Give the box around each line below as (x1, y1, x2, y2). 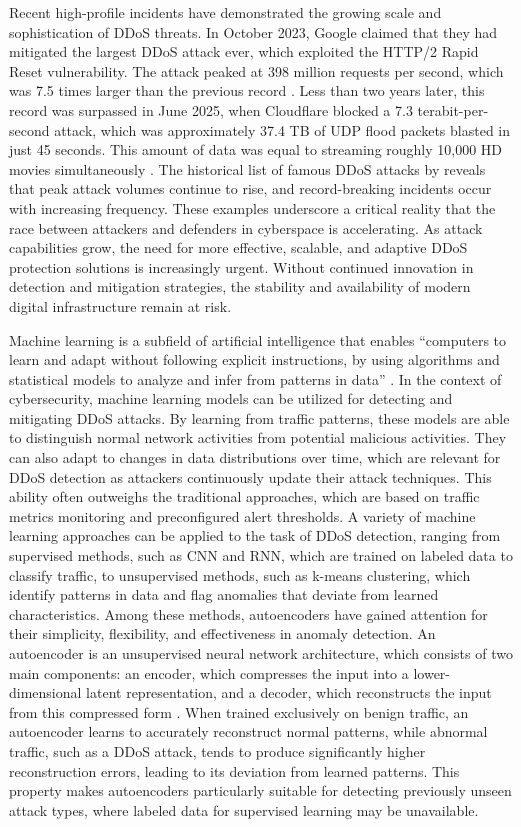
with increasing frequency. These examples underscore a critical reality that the (9, 197, 496, 218)
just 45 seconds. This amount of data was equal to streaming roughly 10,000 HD (9, 139, 503, 160)
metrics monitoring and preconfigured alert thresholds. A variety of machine (9, 505, 476, 526)
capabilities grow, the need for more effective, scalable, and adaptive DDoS (9, 237, 468, 258)
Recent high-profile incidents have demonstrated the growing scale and (9, 2, 442, 22)
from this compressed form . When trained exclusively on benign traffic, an (9, 701, 469, 722)
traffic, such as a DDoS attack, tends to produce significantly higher (9, 740, 426, 761)
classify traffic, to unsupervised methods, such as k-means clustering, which (9, 564, 471, 585)
